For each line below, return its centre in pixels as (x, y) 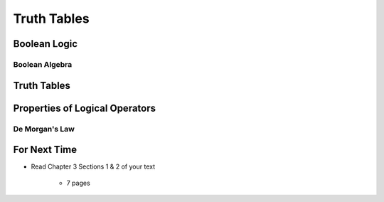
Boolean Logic (46, 44)
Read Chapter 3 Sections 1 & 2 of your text (93, 166)
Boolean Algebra (43, 64)
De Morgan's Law (44, 129)
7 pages (78, 183)
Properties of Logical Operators (85, 108)
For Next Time (45, 150)
